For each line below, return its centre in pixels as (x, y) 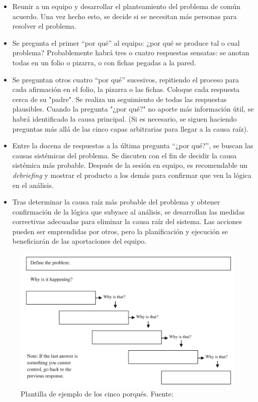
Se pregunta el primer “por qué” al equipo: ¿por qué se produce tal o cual (126, 42)
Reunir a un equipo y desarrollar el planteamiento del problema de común (126, 6)
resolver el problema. (44, 26)
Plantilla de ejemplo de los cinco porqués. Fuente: (97, 394)
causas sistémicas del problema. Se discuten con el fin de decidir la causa (124, 155)
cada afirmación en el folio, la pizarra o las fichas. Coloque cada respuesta (126, 89)
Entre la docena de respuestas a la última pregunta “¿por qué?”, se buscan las (133, 145)
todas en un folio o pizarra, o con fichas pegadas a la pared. (104, 62)
